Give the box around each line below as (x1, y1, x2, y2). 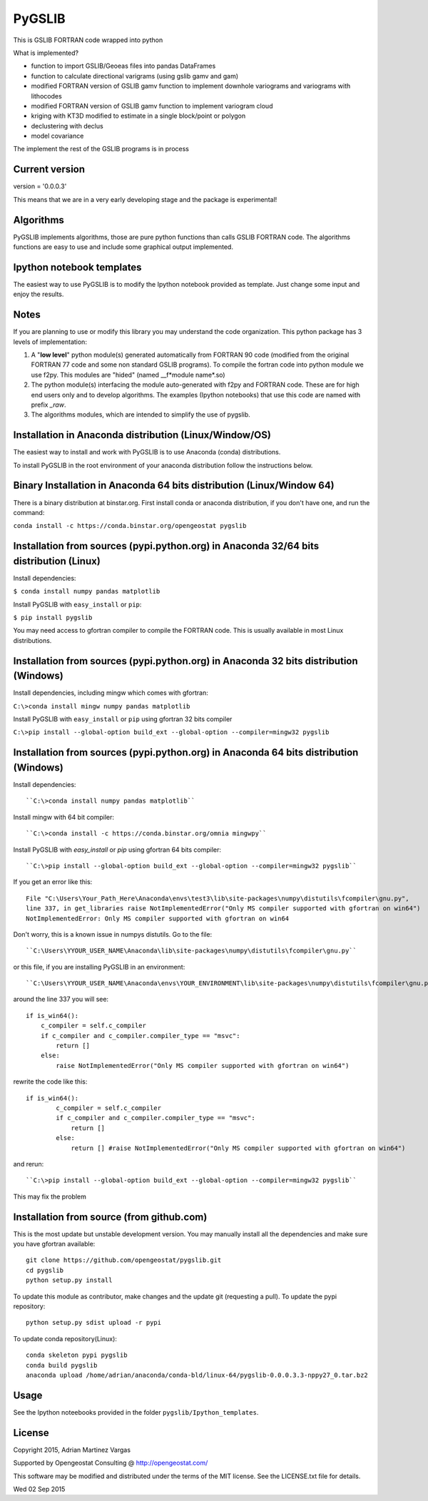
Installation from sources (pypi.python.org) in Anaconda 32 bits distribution (13, 655, 358, 667)
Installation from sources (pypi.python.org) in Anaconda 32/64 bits (13, 540, 320, 552)
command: (13, 508, 45, 517)
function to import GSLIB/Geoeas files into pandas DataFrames (31, 61, 216, 71)
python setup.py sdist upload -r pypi (26, 1318, 162, 1327)
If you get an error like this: (13, 877, 93, 886)
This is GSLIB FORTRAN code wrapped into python (13, 36, 163, 44)
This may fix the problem (13, 1192, 87, 1201)
